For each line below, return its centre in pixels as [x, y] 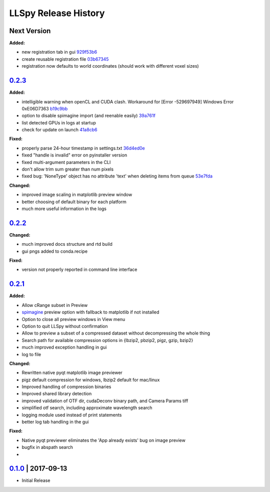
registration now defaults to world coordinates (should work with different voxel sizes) [110, 66]
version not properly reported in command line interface [79, 270]
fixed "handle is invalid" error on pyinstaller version [74, 155]
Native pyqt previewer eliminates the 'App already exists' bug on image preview [104, 440]
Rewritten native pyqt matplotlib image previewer [72, 373]
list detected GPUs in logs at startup [59, 122]
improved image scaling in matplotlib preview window [77, 195]
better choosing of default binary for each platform [74, 202]
